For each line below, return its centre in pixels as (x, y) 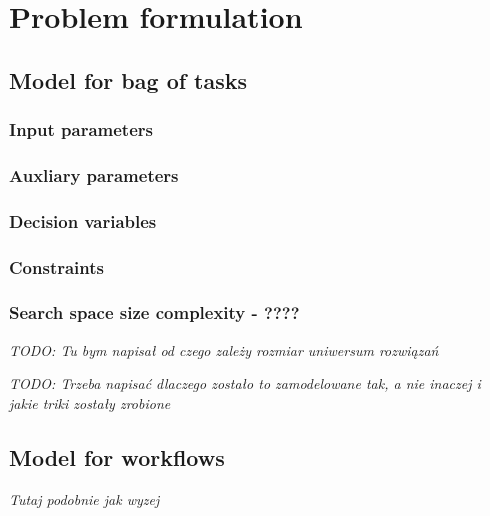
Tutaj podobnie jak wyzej (84, 498)
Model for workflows (117, 456)
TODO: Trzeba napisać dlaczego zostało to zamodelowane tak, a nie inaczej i (245, 383)
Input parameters (81, 129)
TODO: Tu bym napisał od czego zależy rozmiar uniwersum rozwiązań (224, 349)
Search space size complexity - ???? (154, 312)
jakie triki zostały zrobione (90, 402)
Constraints (56, 266)
